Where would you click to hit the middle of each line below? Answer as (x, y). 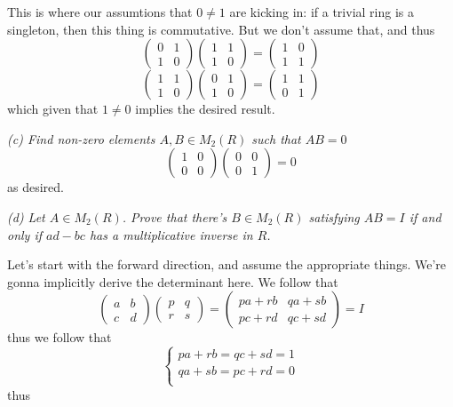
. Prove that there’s (175, 216)
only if (25, 234)
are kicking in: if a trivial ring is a (322, 12)
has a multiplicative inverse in (171, 234)
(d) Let (26, 216)
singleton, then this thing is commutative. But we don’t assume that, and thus (221, 29)
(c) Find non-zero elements (81, 138)
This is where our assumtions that (100, 12)
